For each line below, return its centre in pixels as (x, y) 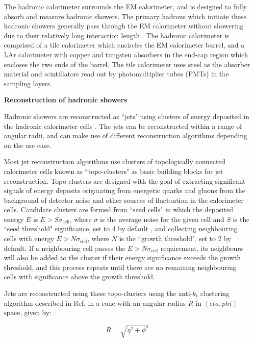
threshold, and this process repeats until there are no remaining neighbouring (120, 267)
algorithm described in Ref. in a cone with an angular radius (95, 303)
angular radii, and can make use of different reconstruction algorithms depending (126, 135)
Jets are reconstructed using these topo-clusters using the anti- (98, 293)
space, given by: (28, 312)
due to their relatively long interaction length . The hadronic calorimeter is (117, 35)
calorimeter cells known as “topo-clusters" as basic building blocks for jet (114, 171)
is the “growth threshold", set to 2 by (175, 238)
